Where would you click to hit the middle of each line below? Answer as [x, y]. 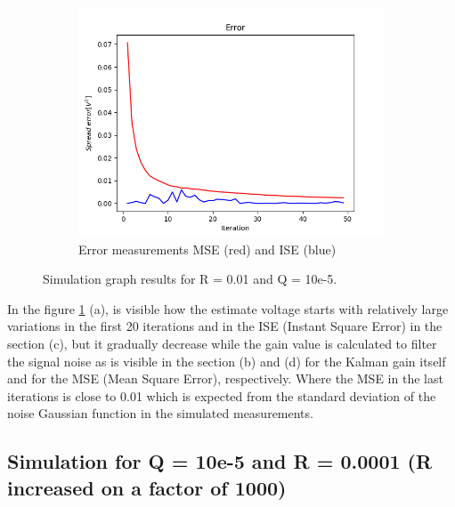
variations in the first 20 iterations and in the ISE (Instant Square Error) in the [225, 326]
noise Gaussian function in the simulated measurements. [160, 413]
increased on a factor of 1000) [147, 487]
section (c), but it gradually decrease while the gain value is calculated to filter [222, 343]
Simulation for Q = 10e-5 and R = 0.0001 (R [220, 461]
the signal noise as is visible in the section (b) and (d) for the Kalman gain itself [227, 361]
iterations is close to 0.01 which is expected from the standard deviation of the [222, 395]
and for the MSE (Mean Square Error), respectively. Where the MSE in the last [225, 378]
